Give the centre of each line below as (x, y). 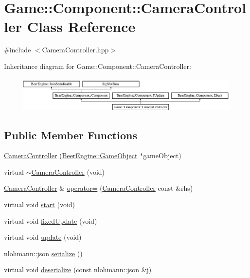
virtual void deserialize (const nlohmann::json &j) (78, 270)
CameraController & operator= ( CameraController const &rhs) (98, 188)
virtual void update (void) (43, 237)
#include (18, 50)
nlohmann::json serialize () (43, 253)
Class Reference (81, 26)
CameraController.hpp (75, 50)
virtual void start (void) (40, 204)
